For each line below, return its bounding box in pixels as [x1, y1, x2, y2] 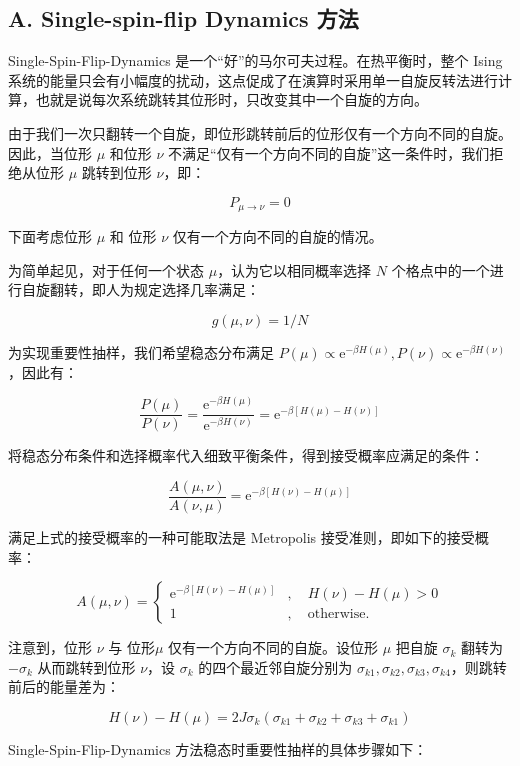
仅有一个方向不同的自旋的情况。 [172, 226, 383, 247]
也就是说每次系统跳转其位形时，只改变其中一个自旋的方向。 [35, 89, 428, 110]
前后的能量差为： [8, 676, 120, 697]
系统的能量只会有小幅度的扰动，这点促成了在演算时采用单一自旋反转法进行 [8, 69, 498, 90]
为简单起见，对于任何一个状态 [8, 259, 204, 280]
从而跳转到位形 [37, 656, 136, 677]
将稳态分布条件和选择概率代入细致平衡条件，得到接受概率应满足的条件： [8, 445, 484, 466]
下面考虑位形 [8, 226, 92, 247]
